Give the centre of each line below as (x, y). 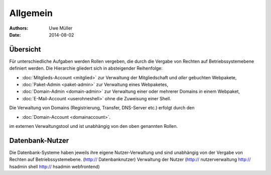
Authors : (19, 28)
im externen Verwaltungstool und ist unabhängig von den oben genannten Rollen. (94, 126)
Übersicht (25, 49)
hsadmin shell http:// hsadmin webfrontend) (54, 166)
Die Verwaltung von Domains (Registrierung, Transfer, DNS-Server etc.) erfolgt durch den (102, 108)
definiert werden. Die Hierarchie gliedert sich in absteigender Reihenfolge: (86, 68)
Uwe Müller (61, 28)
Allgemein (31, 13)
